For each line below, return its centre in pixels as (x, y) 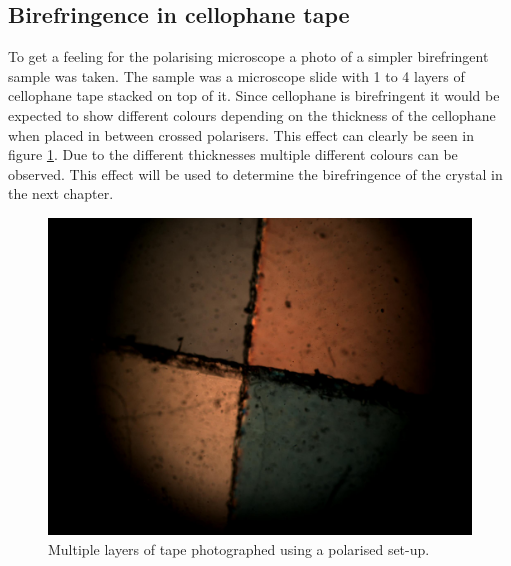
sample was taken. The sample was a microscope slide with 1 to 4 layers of (236, 75)
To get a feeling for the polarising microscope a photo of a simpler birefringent (248, 56)
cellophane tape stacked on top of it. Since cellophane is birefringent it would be (254, 95)
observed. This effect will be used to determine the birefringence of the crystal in (255, 173)
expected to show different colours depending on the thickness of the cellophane (252, 114)
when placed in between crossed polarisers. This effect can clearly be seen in (241, 134)
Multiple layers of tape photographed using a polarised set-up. (239, 548)
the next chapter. (61, 193)
